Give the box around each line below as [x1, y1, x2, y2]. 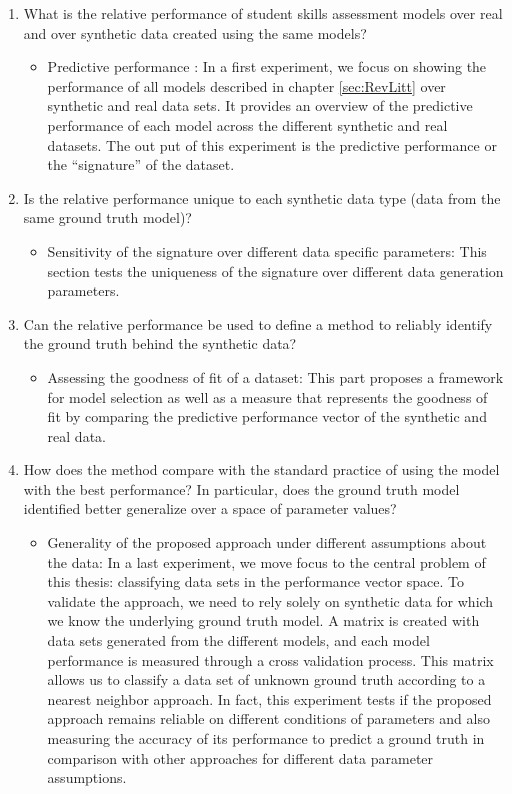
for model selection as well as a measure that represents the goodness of [47, 386, 488, 407]
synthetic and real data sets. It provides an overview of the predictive [47, 95, 473, 116]
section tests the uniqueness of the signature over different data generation [47, 260, 504, 281]
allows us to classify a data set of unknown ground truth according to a [47, 669, 486, 690]
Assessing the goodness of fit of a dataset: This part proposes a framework [47, 366, 504, 387]
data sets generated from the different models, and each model [47, 630, 430, 651]
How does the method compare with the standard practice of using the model [23, 459, 500, 480]
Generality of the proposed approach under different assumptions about [47, 532, 487, 553]
